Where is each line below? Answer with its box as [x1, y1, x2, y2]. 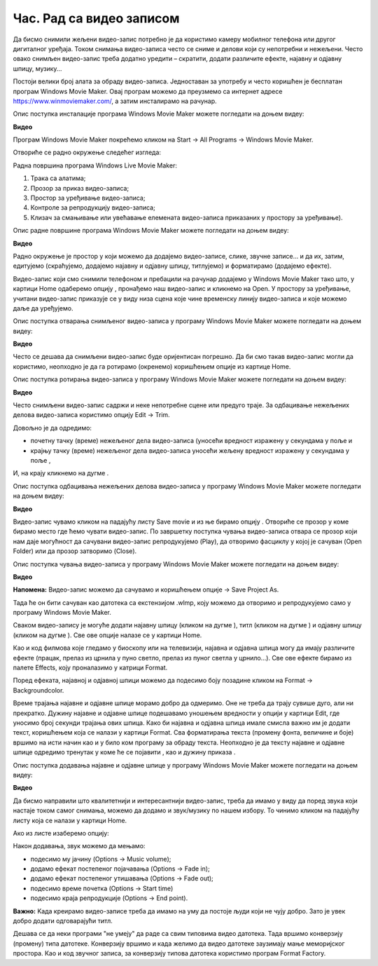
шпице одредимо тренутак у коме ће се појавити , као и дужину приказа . [13, 748, 236, 756]
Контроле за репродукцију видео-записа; [30, 203, 155, 212]
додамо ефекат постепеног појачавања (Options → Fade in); [30, 864, 210, 873]
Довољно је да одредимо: [13, 423, 92, 432]
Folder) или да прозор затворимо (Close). [13, 547, 137, 555]
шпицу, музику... [13, 64, 62, 73]
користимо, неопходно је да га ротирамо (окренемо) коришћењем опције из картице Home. [13, 362, 291, 371]
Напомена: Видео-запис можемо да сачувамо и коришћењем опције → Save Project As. [13, 585, 279, 594]
